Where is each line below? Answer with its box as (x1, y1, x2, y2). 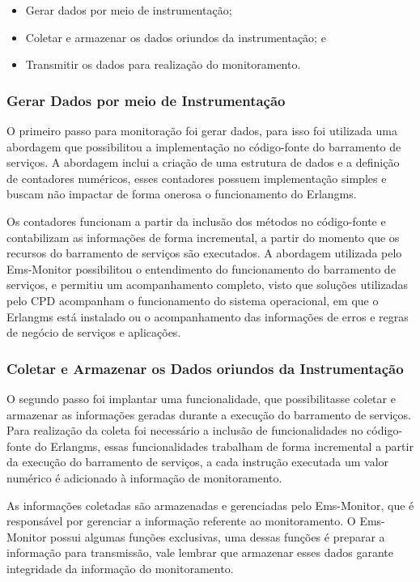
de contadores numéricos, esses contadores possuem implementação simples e (6, 169, 387, 186)
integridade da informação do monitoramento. (6, 559, 234, 576)
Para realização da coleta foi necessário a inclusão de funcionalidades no (6, 422, 363, 439)
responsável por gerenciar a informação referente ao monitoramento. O (6, 512, 356, 529)
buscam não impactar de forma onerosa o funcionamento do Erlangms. (6, 185, 357, 202)
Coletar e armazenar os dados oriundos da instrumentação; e (25, 28, 326, 45)
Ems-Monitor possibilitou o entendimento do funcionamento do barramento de (6, 260, 396, 277)
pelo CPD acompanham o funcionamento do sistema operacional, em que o (6, 291, 379, 308)
